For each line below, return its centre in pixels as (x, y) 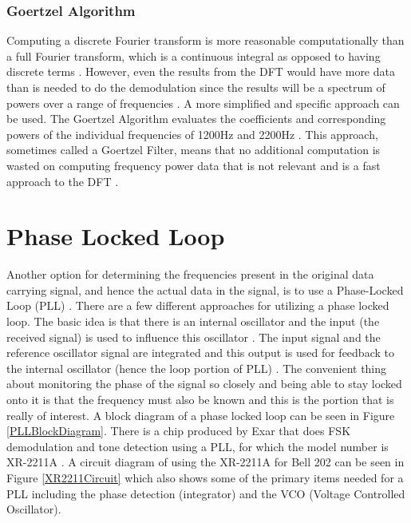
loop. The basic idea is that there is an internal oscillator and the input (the (193, 321)
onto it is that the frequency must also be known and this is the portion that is (200, 400)
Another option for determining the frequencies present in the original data (190, 274)
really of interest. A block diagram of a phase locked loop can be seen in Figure (201, 415)
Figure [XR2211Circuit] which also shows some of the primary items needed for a (205, 477)
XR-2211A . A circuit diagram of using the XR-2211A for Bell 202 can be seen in (205, 462)
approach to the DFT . (63, 181)
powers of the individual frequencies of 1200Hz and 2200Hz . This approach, (192, 134)
